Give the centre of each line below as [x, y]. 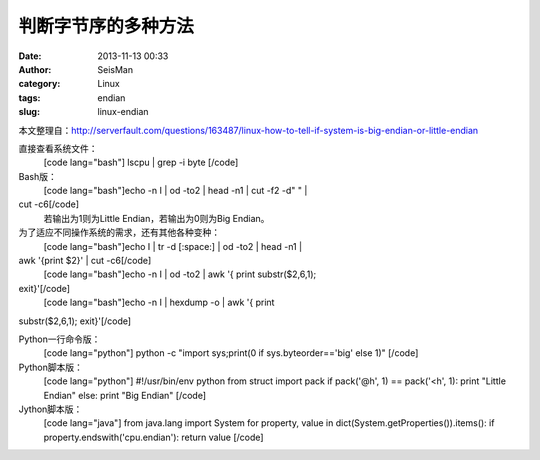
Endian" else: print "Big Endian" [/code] [125, 395]
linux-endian [123, 112]
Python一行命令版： [59, 339]
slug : [29, 112]
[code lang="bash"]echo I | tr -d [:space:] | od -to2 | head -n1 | [173, 246]
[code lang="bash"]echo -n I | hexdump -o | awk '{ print [159, 302]
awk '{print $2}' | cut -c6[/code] [85, 261]
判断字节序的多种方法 [106, 26]
